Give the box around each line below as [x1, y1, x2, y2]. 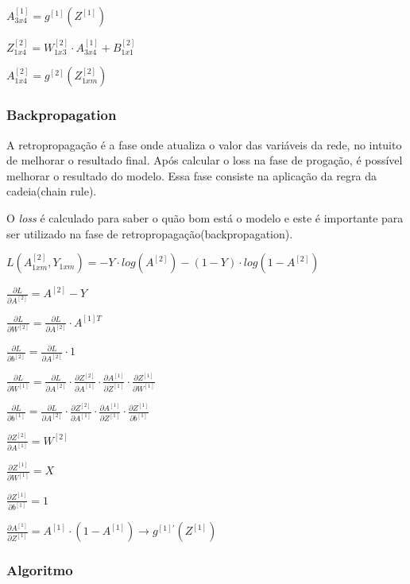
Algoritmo [6, 560, 73, 580]
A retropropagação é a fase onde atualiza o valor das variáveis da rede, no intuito [6, 136, 402, 153]
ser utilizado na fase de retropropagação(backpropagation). [6, 225, 293, 242]
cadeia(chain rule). [6, 183, 97, 199]
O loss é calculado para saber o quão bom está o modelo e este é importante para [6, 210, 404, 226]
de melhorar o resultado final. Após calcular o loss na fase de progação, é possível [6, 152, 403, 168]
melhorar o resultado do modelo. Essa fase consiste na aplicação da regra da [6, 167, 377, 184]
